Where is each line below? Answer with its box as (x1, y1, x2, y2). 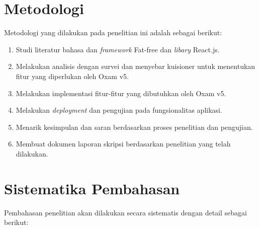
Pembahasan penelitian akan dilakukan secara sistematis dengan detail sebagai (4, 207, 247, 217)
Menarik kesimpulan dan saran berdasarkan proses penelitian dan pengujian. (16, 121, 253, 132)
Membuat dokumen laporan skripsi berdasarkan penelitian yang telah (16, 138, 231, 149)
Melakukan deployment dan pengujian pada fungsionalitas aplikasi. (16, 105, 222, 115)
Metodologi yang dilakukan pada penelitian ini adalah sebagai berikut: (4, 27, 222, 38)
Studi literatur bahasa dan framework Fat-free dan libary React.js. (16, 44, 220, 54)
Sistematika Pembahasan (4, 178, 180, 198)
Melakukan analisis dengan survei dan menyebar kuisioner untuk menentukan (16, 61, 255, 71)
